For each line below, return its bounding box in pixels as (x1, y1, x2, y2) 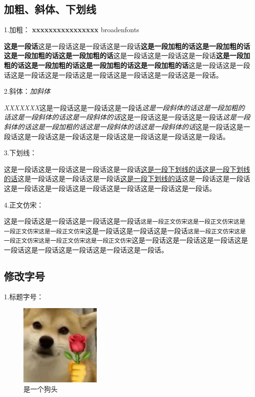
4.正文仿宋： (4, 199, 43, 209)
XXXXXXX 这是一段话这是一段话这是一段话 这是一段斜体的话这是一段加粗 (4, 102, 238, 112)
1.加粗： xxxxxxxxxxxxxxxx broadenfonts (4, 24, 139, 35)
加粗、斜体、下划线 (4, 1, 96, 17)
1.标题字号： (4, 291, 43, 301)
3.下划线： (4, 147, 37, 158)
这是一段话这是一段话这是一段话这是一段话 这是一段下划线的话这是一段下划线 (4, 164, 250, 174)
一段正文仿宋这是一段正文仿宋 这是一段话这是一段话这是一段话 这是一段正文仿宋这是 (4, 225, 246, 235)
